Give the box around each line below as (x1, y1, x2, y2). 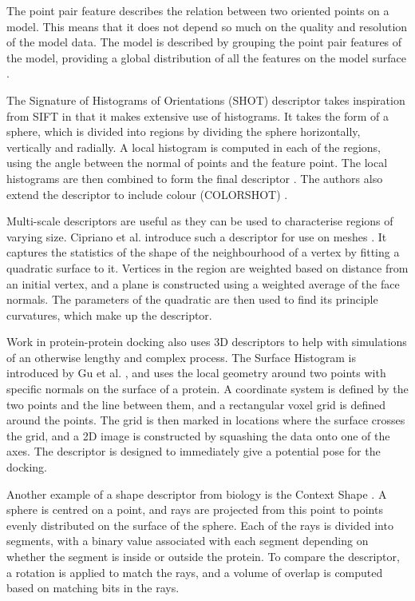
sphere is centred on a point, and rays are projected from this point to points (6, 501, 383, 518)
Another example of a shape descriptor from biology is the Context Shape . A (6, 485, 387, 502)
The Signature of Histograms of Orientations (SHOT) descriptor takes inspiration (6, 91, 405, 108)
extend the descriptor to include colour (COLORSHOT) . (6, 185, 288, 202)
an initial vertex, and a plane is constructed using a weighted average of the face (6, 275, 400, 292)
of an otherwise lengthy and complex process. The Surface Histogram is (6, 348, 357, 365)
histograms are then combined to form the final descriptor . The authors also (6, 169, 383, 186)
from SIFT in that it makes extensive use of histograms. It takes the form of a (6, 107, 389, 124)
